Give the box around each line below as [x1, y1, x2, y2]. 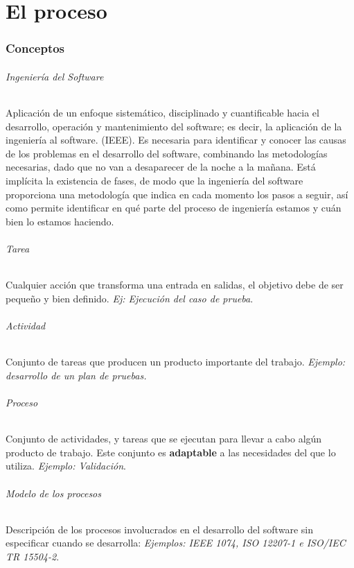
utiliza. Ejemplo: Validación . [6, 458, 126, 473]
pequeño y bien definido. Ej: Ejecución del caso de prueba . [6, 291, 254, 305]
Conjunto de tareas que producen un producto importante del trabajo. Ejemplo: [6, 354, 346, 369]
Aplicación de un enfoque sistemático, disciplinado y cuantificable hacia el [6, 105, 319, 120]
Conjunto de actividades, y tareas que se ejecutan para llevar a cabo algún [6, 431, 322, 446]
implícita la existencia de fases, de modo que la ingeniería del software [6, 173, 303, 187]
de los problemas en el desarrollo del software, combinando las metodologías [6, 146, 328, 160]
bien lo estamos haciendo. [6, 214, 114, 228]
